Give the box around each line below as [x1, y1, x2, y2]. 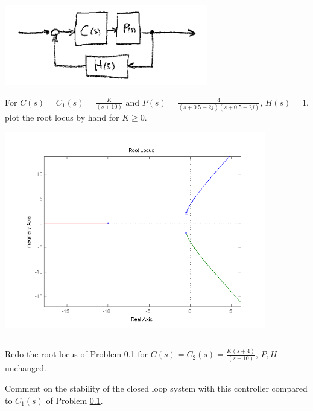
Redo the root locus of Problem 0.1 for [5, 348, 148, 360]
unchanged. [5, 362, 46, 374]
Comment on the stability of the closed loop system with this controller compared [5, 382, 308, 395]
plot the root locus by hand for [5, 111, 119, 124]
